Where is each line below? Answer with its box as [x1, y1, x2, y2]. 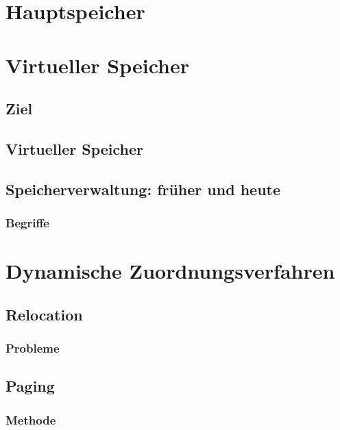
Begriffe [5, 214, 49, 231]
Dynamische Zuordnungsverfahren [5, 257, 335, 285]
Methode [5, 411, 56, 428]
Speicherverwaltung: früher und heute [5, 178, 281, 199]
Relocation [5, 303, 83, 325]
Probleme [5, 340, 60, 357]
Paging [5, 375, 55, 396]
